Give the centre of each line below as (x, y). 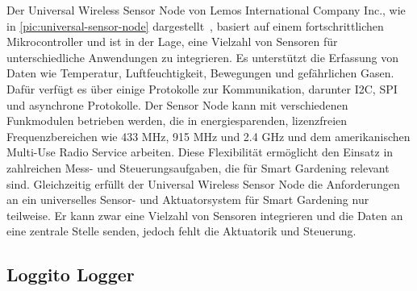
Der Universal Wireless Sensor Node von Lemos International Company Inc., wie (206, 10)
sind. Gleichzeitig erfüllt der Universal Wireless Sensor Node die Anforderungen (203, 183)
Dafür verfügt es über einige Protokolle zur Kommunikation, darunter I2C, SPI (202, 88)
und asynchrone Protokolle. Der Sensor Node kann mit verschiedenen (177, 104)
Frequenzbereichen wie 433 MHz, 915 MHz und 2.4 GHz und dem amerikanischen (208, 136)
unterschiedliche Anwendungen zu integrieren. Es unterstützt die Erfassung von (202, 57)
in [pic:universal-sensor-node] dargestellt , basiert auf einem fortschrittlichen (195, 25)
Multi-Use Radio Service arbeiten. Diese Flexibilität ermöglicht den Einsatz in (200, 152)
